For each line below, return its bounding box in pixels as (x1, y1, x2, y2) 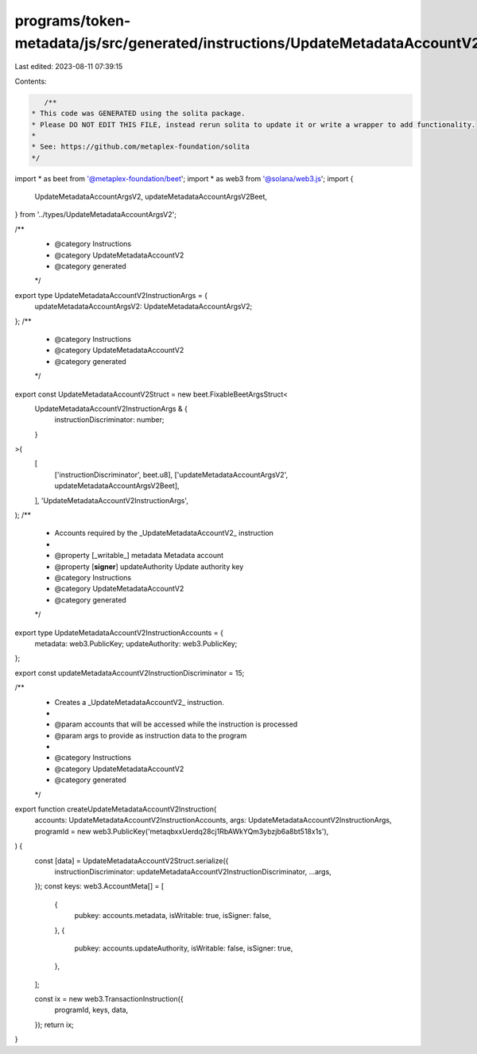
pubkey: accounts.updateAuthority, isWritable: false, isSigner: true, (74, 943, 293, 953)
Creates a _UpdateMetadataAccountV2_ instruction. (54, 697, 224, 707)
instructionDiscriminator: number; (54, 415, 165, 424)
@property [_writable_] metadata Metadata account (54, 551, 224, 560)
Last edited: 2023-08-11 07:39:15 (14, 62, 123, 72)
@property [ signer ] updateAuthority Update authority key (54, 561, 244, 572)
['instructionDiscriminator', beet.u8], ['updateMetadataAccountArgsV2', (54, 470, 289, 479)
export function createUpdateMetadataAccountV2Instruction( (14, 804, 217, 814)
